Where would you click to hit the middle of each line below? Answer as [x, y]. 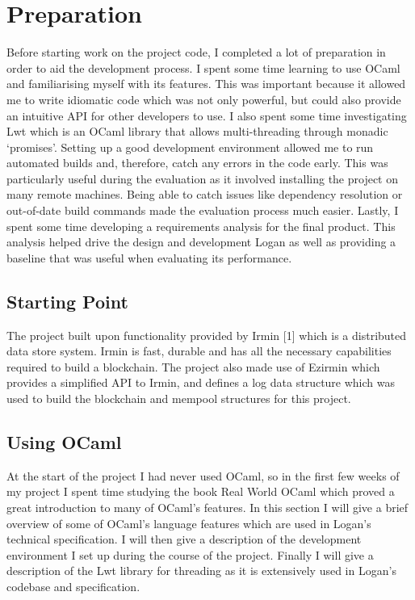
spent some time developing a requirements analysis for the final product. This [201, 226]
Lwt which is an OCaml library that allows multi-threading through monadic [197, 131]
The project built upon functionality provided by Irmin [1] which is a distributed [207, 335]
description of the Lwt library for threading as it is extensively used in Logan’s [201, 571]
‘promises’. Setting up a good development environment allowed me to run [190, 147]
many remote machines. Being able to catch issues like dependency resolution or [205, 194]
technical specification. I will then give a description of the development [184, 539]
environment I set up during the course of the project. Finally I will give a [190, 554]
